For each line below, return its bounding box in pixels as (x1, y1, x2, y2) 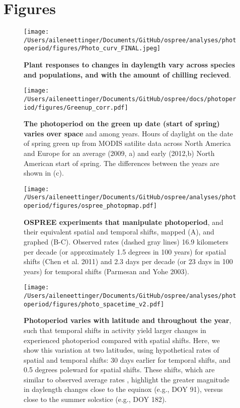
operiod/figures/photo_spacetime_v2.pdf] (24, 300, 165, 308)
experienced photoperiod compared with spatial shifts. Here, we (24, 335, 220, 345)
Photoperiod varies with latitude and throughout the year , (24, 315, 231, 325)
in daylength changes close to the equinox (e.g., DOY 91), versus (24, 384, 223, 394)
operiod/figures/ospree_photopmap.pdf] (24, 202, 157, 210)
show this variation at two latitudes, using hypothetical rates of (24, 345, 219, 355)
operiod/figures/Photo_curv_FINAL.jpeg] (24, 45, 161, 52)
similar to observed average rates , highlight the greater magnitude (24, 374, 229, 384)
